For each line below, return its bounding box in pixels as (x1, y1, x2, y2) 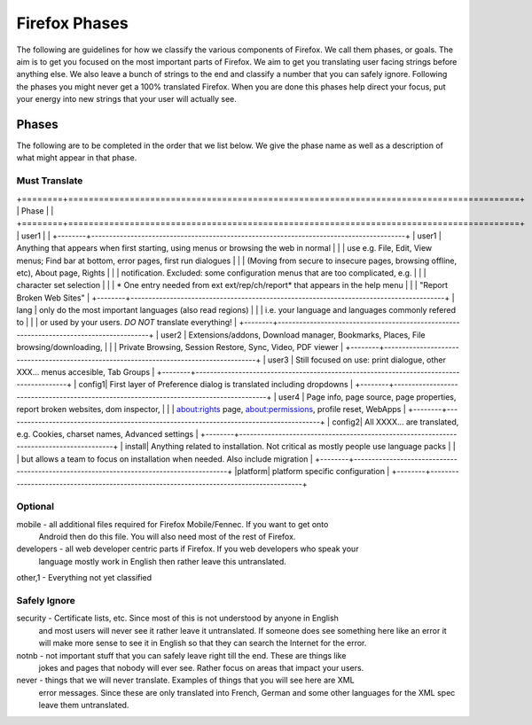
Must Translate (16, 175, 83, 187)
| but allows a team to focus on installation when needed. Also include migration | (16, 453, 314, 464)
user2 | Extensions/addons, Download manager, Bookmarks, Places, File (160, 329, 426, 340)
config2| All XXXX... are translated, (332, 417, 459, 427)
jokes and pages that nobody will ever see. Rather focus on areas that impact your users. (38, 662, 364, 673)
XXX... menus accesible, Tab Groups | (16, 367, 155, 378)
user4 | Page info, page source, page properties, (278, 391, 457, 402)
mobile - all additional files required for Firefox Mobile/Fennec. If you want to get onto (16, 518, 329, 529)
